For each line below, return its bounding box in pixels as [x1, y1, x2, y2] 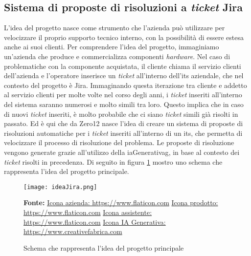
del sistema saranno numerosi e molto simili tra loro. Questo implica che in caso [4, 99, 244, 109]
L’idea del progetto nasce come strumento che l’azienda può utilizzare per [4, 22, 225, 33]
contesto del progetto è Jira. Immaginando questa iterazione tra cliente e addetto [4, 80, 247, 90]
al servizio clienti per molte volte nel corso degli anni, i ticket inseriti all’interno [4, 89, 242, 100]
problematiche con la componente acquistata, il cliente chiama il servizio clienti [4, 61, 241, 71]
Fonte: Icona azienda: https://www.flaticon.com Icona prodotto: [23, 197, 218, 208]
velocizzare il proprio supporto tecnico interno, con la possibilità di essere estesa [4, 32, 244, 42]
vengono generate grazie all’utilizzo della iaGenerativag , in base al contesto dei [4, 147, 240, 157]
